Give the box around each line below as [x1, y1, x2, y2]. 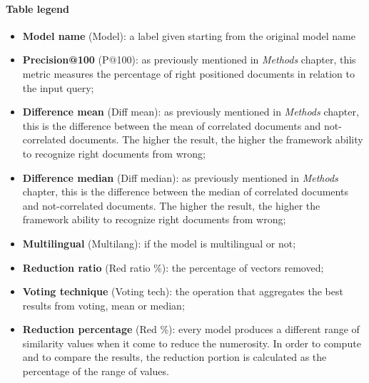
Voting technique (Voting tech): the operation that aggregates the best [22, 284, 343, 299]
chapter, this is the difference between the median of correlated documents [22, 184, 348, 199]
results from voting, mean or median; [22, 297, 185, 312]
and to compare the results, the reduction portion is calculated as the [22, 349, 327, 364]
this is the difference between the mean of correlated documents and [22, 118, 321, 133]
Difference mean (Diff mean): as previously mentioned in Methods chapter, [22, 104, 359, 119]
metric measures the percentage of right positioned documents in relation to [22, 66, 355, 81]
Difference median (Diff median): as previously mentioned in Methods [22, 170, 338, 185]
